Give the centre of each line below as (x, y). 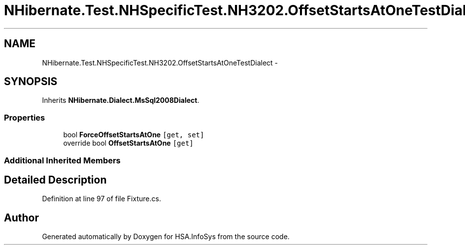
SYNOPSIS (31, 82)
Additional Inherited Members (62, 160)
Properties (25, 117)
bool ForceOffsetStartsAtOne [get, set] (134, 135)
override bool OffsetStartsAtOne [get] (128, 143)
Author (21, 218)
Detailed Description (55, 180)
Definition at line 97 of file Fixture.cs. (101, 199)
